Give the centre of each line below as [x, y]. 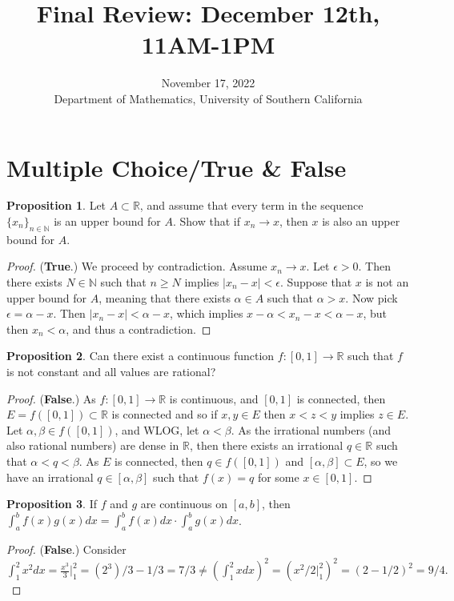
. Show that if [206, 221]
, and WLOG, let [157, 429]
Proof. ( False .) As [51, 398]
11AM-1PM [208, 44]
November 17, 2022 [208, 83]
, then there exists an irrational [267, 445]
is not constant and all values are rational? [111, 371]
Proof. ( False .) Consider [66, 549]
